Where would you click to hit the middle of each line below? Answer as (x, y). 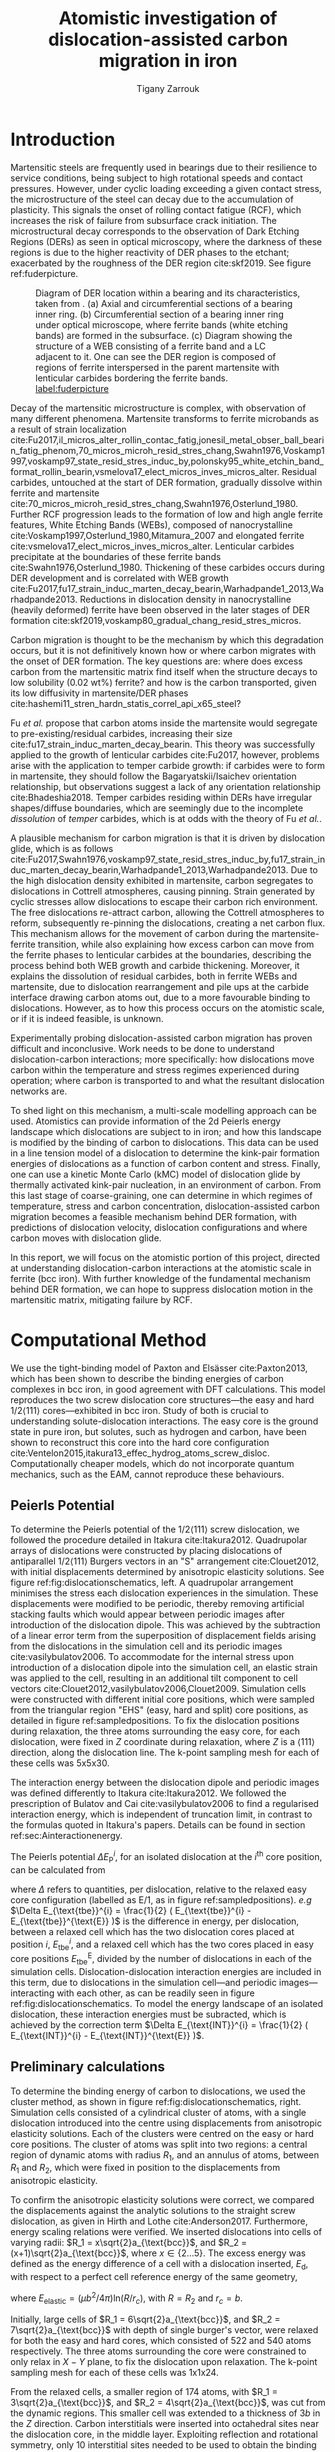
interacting (32, 1993)
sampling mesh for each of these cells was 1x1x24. (114, 2373)
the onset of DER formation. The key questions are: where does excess (156, 661)
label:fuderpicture (72, 388)
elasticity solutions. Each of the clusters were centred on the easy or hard (162, 2133)
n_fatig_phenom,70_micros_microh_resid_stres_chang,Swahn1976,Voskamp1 (167, 450)
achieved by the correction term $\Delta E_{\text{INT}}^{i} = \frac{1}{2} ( (159, 2024)
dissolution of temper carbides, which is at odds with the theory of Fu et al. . (166, 818)
